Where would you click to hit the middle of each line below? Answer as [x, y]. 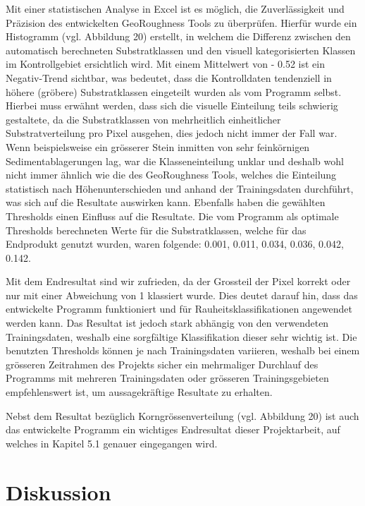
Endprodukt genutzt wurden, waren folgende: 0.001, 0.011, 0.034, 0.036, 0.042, [175, 244]
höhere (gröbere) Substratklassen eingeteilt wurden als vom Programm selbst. [174, 91]
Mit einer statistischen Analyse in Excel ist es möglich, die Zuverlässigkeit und [175, 8]
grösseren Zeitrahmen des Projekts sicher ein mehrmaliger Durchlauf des [162, 364]
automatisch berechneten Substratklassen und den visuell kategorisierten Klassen [181, 50]
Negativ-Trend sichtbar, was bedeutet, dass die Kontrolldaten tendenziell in [169, 77]
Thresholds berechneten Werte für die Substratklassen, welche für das [156, 230]
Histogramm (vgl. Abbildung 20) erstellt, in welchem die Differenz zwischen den [178, 36]
